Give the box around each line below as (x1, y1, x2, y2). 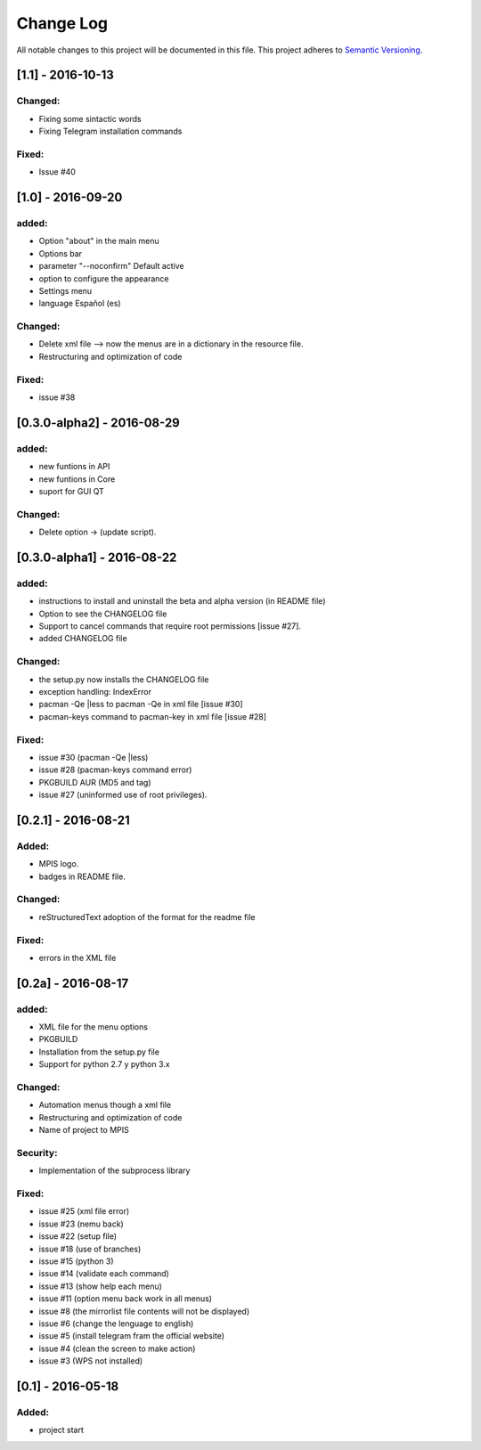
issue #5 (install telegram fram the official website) (38, 1331, 225, 1341)
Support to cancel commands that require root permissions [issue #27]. (38, 621, 302, 631)
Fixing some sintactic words (38, 113, 142, 124)
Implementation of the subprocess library (38, 1165, 191, 1176)
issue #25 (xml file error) (38, 1206, 130, 1217)
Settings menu (38, 285, 93, 296)
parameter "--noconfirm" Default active (38, 261, 184, 272)
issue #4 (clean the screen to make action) (38, 1343, 196, 1354)
